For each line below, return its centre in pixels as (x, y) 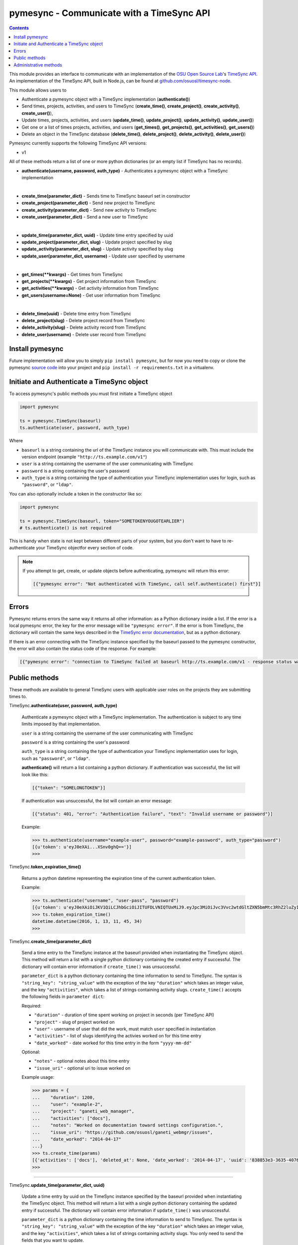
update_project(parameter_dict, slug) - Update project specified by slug (97, 242)
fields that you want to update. (53, 1241)
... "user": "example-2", (68, 1105)
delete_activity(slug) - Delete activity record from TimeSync (84, 327)
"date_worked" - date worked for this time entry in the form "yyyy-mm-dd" (113, 1043)
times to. (18, 697)
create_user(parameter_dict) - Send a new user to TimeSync (85, 217)
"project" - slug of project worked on (74, 1022)
